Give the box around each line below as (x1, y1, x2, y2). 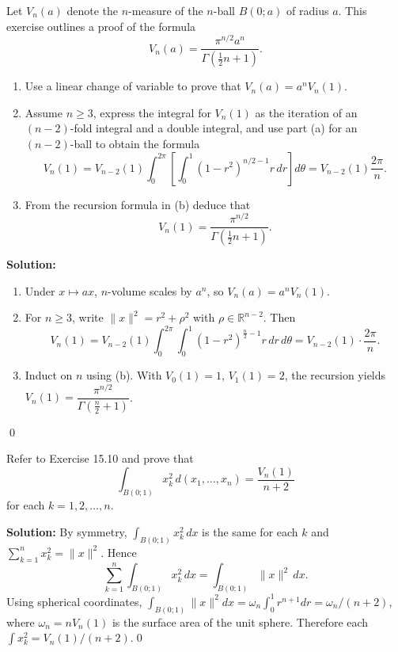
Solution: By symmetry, (6, 523, 127, 540)
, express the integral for (93, 104, 211, 120)
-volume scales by (108, 282, 192, 299)
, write (72, 309, 104, 326)
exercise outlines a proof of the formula (6, 17, 196, 34)
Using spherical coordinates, (6, 593, 142, 609)
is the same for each (202, 523, 298, 540)
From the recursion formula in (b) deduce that (25, 196, 251, 212)
